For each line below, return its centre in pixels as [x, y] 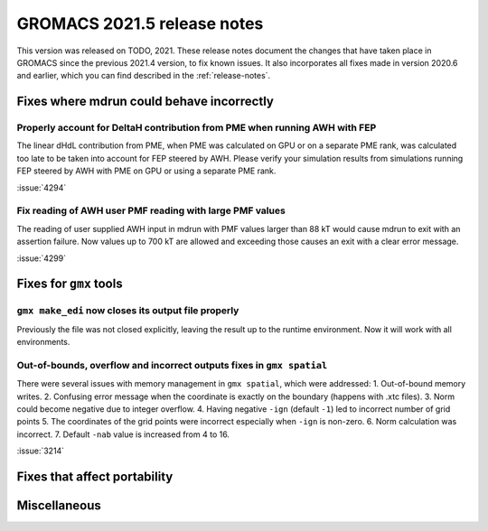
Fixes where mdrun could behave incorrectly [145, 102]
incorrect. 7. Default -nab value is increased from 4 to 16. [123, 434]
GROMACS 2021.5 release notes [140, 23]
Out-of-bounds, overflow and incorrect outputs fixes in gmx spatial [172, 365]
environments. [43, 342]
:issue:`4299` [42, 258]
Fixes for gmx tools [70, 284]
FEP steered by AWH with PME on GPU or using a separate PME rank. [146, 171]
